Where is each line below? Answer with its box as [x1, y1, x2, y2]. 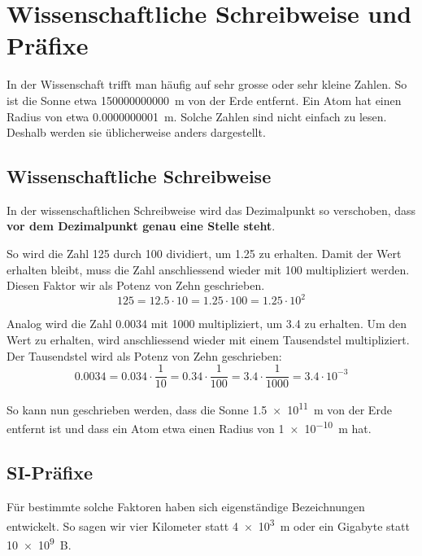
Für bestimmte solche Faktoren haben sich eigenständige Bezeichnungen [7, 497, 365, 514]
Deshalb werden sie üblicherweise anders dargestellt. [7, 124, 266, 141]
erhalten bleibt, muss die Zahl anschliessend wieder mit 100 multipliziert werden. [7, 260, 410, 278]
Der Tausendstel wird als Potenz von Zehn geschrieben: [7, 347, 282, 364]
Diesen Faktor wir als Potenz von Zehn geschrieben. [7, 277, 265, 294]
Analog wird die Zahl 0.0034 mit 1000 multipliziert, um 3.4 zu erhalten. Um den [7, 315, 407, 332]
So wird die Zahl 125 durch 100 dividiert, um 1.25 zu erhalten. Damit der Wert [7, 245, 402, 262]
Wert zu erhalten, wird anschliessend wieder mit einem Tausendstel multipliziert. [7, 331, 410, 348]
